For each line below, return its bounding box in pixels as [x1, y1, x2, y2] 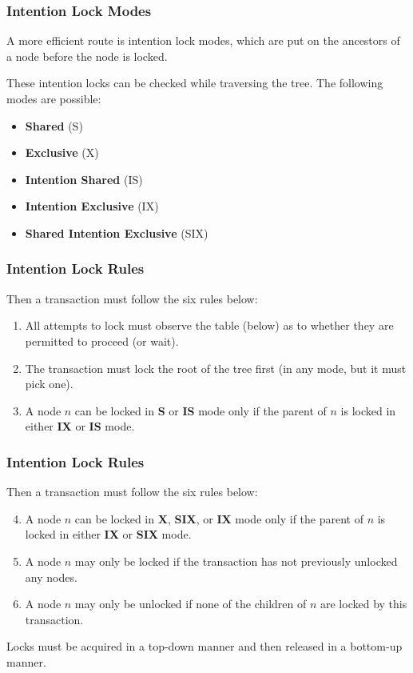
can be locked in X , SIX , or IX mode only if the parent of [74, 510, 363, 527]
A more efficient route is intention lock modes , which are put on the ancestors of [6, 32, 400, 49]
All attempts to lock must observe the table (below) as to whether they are [25, 317, 394, 334]
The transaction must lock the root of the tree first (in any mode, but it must [25, 359, 407, 376]
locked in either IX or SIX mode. [25, 526, 192, 543]
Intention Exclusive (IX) [25, 198, 159, 214]
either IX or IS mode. [25, 418, 135, 435]
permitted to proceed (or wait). [25, 332, 179, 349]
